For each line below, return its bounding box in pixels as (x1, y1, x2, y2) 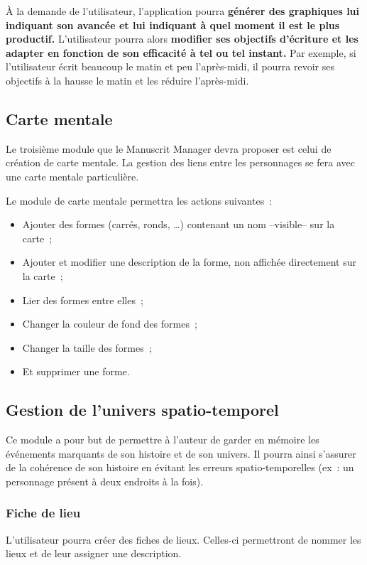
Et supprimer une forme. (22, 364, 130, 379)
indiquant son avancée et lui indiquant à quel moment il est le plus (6, 17, 340, 32)
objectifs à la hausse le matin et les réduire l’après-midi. (6, 72, 249, 87)
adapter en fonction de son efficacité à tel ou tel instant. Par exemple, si (6, 45, 356, 60)
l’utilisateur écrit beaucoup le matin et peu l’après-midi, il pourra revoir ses (6, 59, 334, 74)
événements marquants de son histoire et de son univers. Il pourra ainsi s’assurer (6, 446, 356, 461)
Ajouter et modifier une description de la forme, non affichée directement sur (22, 254, 356, 269)
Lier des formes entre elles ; (22, 292, 143, 307)
